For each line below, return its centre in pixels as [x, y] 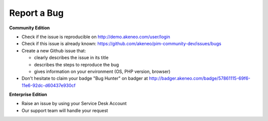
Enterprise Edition [28, 95]
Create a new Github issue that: [54, 51]
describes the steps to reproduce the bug [76, 64]
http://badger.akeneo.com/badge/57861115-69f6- [200, 78]
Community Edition [30, 28]
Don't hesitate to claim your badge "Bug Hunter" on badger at [85, 78]
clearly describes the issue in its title [71, 58]
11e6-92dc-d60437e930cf [49, 85]
